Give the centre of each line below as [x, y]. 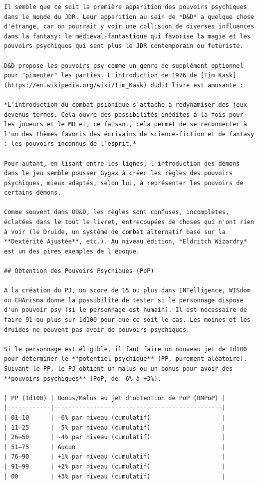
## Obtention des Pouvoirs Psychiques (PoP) [79, 271]
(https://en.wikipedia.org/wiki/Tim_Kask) [76, 85]
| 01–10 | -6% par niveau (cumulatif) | [115, 417]
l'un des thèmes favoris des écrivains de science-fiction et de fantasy [129, 134]
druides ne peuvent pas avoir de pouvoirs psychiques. [97, 330]
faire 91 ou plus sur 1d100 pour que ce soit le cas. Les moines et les [127, 320]
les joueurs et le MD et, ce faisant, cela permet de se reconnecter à [126, 124]
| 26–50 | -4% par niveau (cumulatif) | [115, 437]
